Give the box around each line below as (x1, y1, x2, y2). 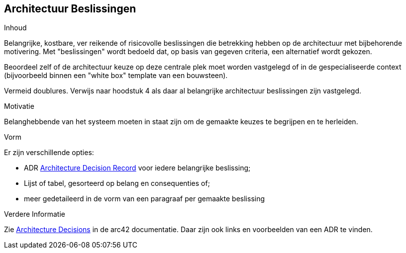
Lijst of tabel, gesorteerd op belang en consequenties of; (24, 179, 210, 188)
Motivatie (4, 102, 34, 111)
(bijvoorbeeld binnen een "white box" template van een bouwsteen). (4, 71, 228, 80)
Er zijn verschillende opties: (4, 148, 94, 157)
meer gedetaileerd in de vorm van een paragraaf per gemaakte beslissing (24, 194, 265, 203)
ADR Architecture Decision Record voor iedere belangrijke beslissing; (24, 164, 251, 172)
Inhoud (4, 23, 27, 32)
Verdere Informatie (4, 210, 65, 219)
